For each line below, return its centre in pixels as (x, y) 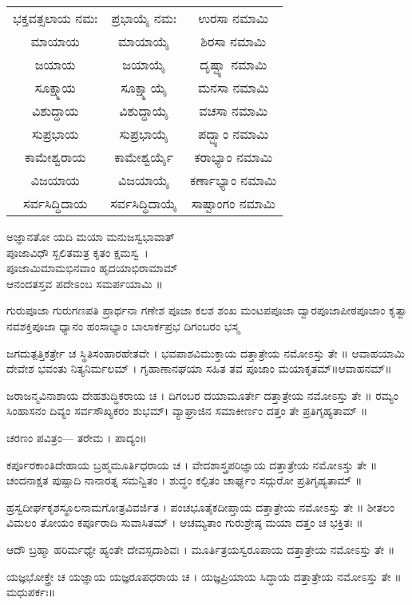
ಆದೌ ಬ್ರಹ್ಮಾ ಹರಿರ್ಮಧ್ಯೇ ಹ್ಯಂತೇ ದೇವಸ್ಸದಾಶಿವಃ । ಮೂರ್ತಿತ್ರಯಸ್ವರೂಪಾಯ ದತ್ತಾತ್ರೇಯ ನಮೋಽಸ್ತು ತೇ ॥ (201, 549)
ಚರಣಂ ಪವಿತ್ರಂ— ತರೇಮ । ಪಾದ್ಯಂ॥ (77, 437)
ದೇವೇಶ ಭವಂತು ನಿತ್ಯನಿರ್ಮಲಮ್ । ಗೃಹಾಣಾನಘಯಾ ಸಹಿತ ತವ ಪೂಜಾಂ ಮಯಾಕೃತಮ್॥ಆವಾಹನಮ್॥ (199, 368)
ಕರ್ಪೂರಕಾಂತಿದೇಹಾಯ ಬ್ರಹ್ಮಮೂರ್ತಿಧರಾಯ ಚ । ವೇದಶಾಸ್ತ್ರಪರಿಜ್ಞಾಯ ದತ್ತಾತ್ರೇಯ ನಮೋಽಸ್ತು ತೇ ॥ (192, 464)
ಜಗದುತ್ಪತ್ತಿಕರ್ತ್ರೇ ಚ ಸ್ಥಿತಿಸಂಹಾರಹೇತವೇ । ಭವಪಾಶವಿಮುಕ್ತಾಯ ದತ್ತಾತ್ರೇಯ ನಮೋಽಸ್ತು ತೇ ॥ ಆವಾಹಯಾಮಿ (206, 352)
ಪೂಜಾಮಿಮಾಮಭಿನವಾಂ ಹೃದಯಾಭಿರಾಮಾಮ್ (92, 268)
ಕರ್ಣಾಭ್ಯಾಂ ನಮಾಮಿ (234, 180)
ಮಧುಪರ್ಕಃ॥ (31, 592)
